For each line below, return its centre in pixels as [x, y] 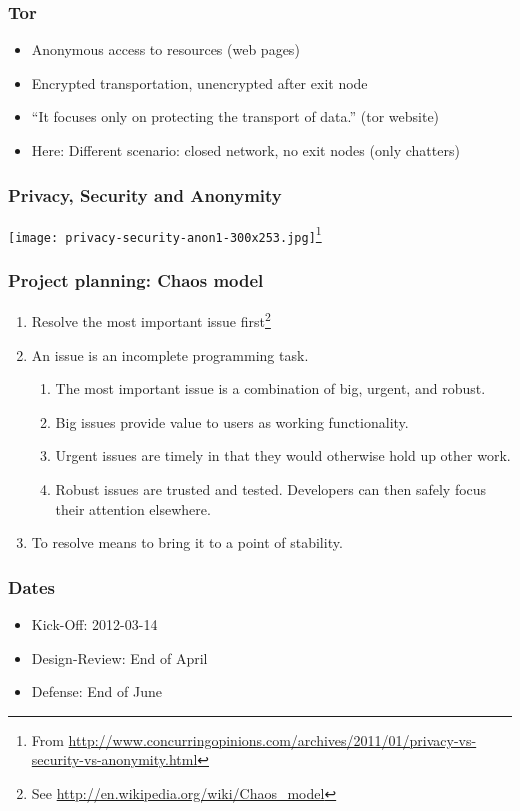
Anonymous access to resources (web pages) [165, 49]
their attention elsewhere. [133, 508]
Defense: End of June [96, 691]
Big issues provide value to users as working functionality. [232, 421]
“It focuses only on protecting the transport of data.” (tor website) [235, 116]
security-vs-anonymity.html [114, 759]
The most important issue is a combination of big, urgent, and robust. [270, 388]
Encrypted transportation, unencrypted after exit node [199, 82]
